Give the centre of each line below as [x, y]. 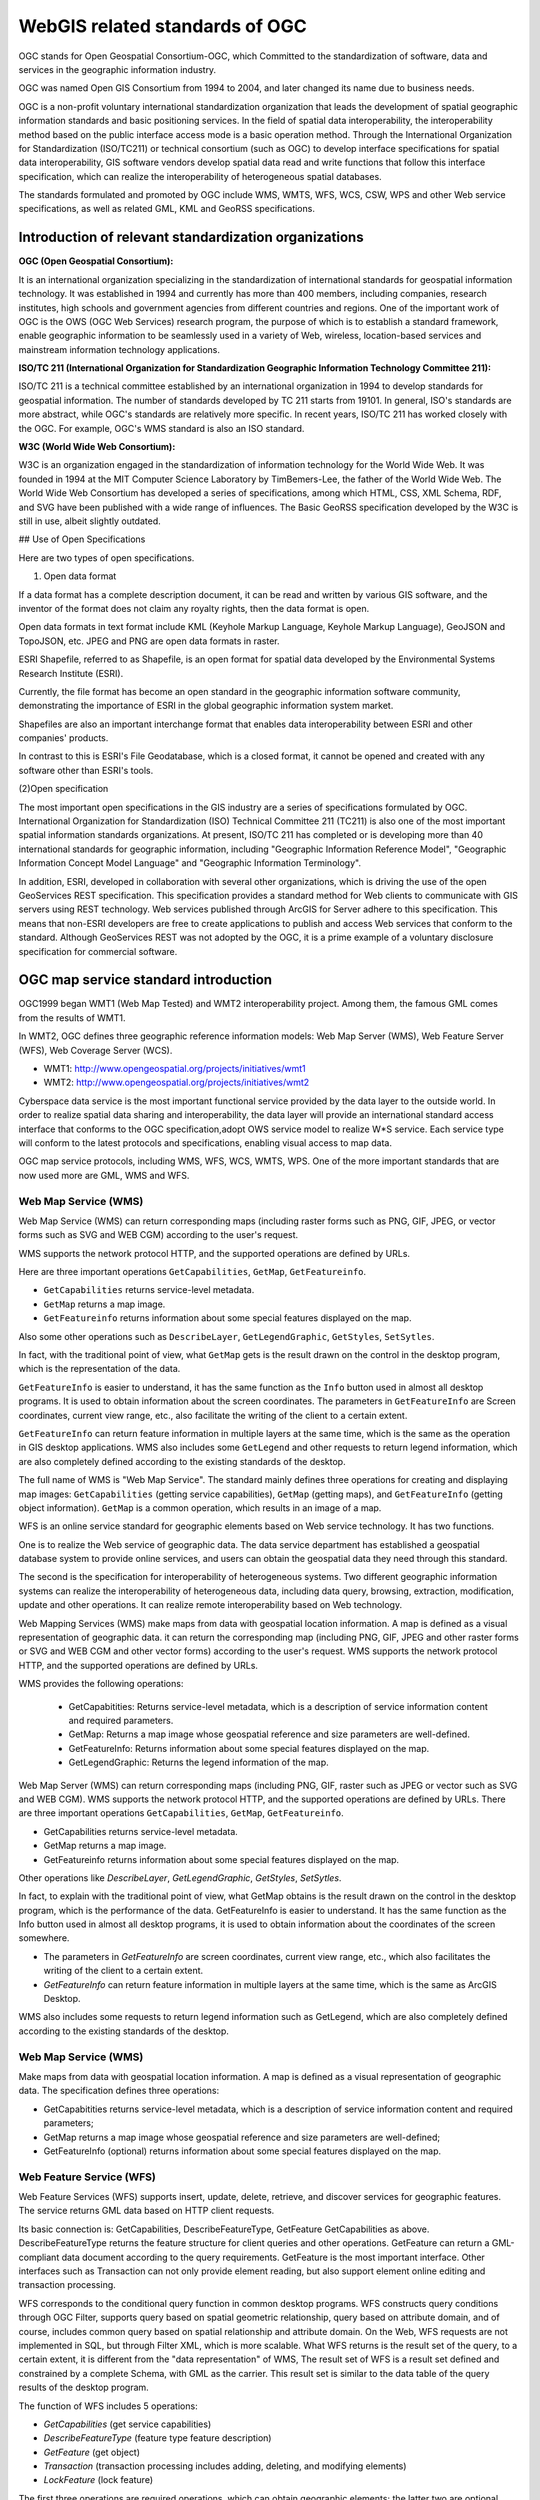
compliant [39, 2257]
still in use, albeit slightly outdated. [90, 521]
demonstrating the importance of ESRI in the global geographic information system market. [206, 706]
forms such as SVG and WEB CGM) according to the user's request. [158, 1235]
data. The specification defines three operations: [119, 2091]
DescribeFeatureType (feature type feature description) [157, 2438]
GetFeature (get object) [91, 2452]
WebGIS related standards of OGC [162, 26]
